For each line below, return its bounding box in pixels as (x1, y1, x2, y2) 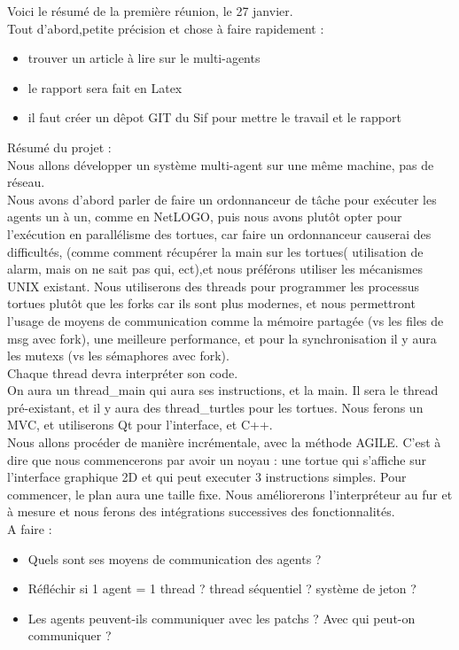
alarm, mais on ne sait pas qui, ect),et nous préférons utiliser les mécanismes (7, 259, 424, 278)
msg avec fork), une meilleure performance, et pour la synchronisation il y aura (7, 329, 437, 347)
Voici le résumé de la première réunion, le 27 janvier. (7, 2, 293, 19)
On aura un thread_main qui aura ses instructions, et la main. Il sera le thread (7, 381, 439, 399)
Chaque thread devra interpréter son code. (7, 363, 238, 382)
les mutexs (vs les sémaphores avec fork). (7, 346, 229, 365)
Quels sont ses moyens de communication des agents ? (27, 549, 322, 568)
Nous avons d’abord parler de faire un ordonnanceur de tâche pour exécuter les (7, 190, 437, 208)
